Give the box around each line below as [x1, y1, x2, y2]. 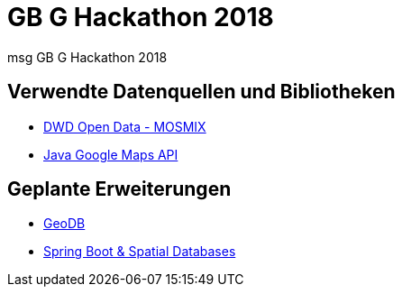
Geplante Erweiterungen [7, 178, 232, 201]
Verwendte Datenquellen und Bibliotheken [7, 80, 396, 104]
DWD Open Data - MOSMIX [43, 118, 206, 134]
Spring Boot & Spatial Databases [43, 243, 236, 260]
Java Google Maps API [43, 146, 178, 162]
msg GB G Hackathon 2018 [7, 49, 168, 65]
